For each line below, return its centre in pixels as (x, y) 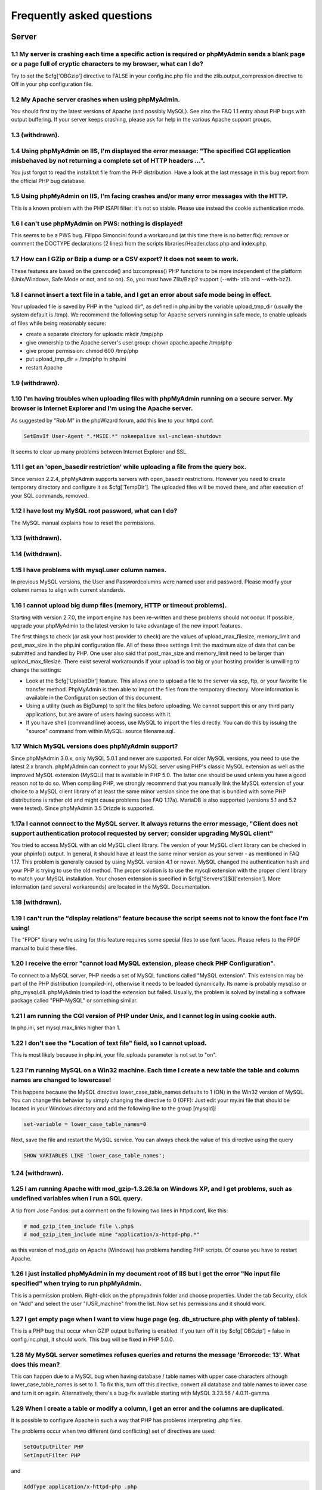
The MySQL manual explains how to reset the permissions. (83, 523)
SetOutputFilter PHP (53, 1447)
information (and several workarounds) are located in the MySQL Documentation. (111, 887)
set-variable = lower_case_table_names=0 (85, 1124)
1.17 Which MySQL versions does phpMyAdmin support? (95, 746)
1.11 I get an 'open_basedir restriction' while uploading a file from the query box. (129, 467)
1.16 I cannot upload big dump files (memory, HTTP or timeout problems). (119, 606)
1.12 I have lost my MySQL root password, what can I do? (94, 511)
